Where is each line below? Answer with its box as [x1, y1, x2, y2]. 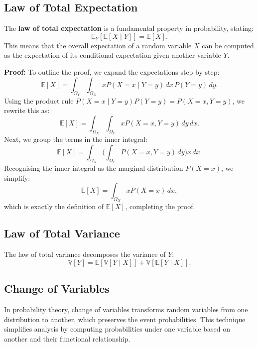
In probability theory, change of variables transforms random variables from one [4, 304, 248, 314]
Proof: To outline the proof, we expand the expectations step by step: [4, 66, 220, 77]
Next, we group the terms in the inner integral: [4, 134, 148, 144]
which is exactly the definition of [4, 201, 104, 212]
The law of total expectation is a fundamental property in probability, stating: [4, 23, 254, 33]
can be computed [202, 40, 254, 50]
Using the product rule [4, 95, 74, 106]
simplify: [4, 172, 30, 183]
